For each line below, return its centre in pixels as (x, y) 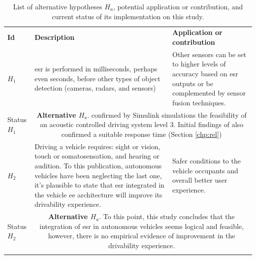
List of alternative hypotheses (58, 6)
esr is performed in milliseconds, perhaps (96, 69)
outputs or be (193, 83)
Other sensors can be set (209, 54)
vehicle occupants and (205, 170)
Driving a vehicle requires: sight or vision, (97, 146)
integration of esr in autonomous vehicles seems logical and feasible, (142, 226)
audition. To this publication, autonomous (98, 165)
